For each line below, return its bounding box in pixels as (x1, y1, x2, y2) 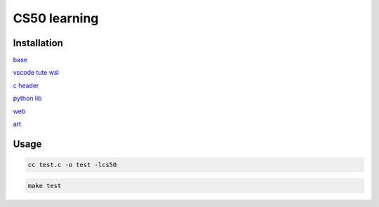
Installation (13, 37, 63, 49)
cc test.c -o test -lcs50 (27, 161, 117, 169)
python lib (13, 94, 42, 103)
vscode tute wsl (13, 69, 59, 77)
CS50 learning (13, 10, 99, 26)
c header (13, 81, 39, 90)
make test (27, 182, 62, 190)
